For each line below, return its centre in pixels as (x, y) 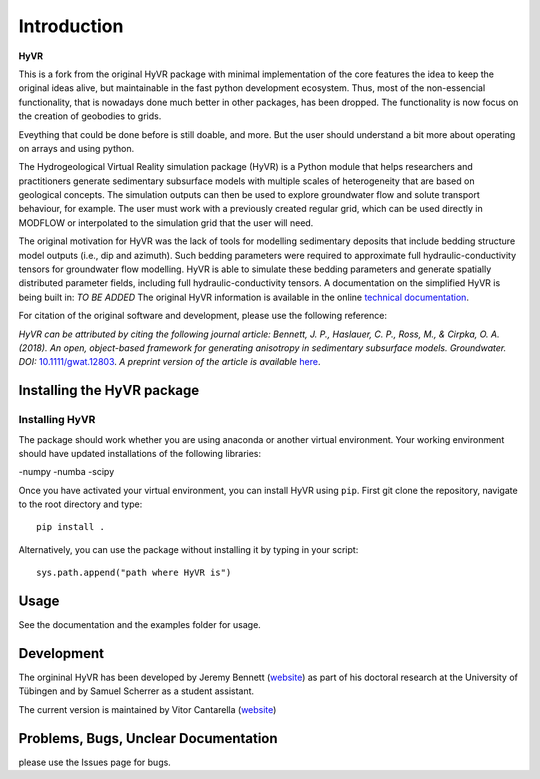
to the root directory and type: (80, 504)
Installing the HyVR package (109, 390)
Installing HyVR (57, 420)
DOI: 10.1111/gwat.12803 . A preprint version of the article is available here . (169, 362)
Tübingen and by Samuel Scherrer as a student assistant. (136, 691)
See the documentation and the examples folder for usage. (140, 625)
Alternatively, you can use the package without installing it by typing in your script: (188, 549)
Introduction (71, 26)
